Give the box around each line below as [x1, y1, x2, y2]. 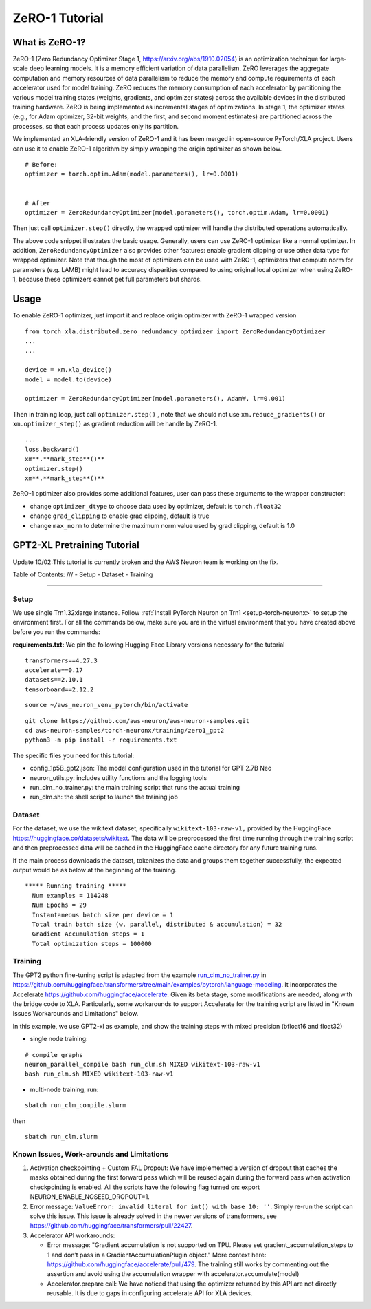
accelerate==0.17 [25, 666, 83, 674]
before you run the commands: [12, 627, 101, 636]
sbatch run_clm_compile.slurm [25, 1102, 127, 1109]
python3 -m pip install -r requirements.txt [25, 736, 178, 744]
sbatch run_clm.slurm [25, 1133, 98, 1140]
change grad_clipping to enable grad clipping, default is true [30, 512, 210, 520]
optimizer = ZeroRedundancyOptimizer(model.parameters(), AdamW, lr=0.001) [25, 395, 286, 403]
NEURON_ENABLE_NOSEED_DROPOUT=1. [30, 1193, 150, 1201]
